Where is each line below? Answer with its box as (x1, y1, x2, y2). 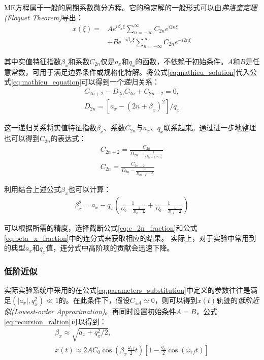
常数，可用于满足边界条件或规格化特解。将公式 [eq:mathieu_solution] (11, 66, 236, 77)
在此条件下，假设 (73, 295, 130, 306)
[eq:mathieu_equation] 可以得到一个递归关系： (11, 76, 160, 87)
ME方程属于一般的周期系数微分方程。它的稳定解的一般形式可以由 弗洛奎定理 (4, 2, 257, 12)
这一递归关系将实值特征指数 (4, 122, 96, 133)
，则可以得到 (154, 295, 197, 306)
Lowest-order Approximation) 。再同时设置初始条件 (14, 306, 176, 317)
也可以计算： (68, 184, 111, 195)
